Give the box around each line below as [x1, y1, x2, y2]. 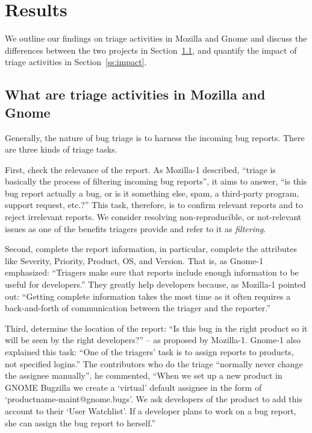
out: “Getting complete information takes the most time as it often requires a [5, 289, 291, 302]
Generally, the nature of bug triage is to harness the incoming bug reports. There [5, 131, 305, 144]
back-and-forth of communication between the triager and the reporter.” [5, 302, 270, 314]
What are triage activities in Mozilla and [5, 85, 266, 104]
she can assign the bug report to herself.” [5, 416, 156, 429]
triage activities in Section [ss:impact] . [5, 55, 147, 68]
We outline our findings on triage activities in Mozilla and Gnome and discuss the [5, 32, 307, 45]
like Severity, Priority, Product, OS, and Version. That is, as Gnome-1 [5, 254, 264, 267]
